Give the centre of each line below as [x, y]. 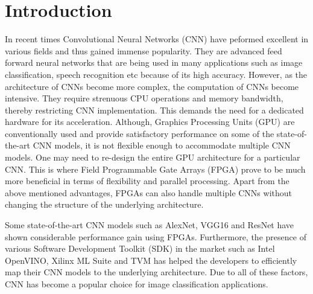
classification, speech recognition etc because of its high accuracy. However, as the [156, 74]
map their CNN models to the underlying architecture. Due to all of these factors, [156, 272]
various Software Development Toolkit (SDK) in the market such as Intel [140, 248]
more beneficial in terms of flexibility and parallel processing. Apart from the [147, 181]
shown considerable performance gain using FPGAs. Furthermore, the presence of [156, 236]
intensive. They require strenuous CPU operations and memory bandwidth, [144, 98]
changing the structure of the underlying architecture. [104, 204]
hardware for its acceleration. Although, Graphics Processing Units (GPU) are [150, 122]
